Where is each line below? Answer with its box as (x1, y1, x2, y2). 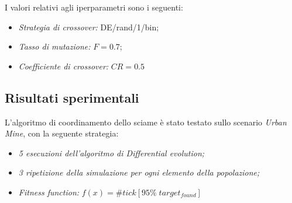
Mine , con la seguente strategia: (5, 127, 119, 139)
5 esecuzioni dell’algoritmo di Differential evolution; (18, 146, 205, 159)
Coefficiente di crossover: (18, 60, 109, 72)
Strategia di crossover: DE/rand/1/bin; (18, 20, 159, 33)
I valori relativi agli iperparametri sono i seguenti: (5, 1, 183, 13)
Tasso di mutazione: (18, 40, 91, 52)
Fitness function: (18, 185, 80, 198)
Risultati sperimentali (5, 88, 139, 106)
